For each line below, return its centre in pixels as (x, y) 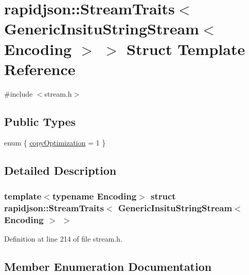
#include (19, 93)
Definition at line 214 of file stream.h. (63, 238)
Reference (40, 69)
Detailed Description (60, 170)
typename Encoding (94, 196)
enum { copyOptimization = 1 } (55, 143)
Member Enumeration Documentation (108, 266)
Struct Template (186, 49)
